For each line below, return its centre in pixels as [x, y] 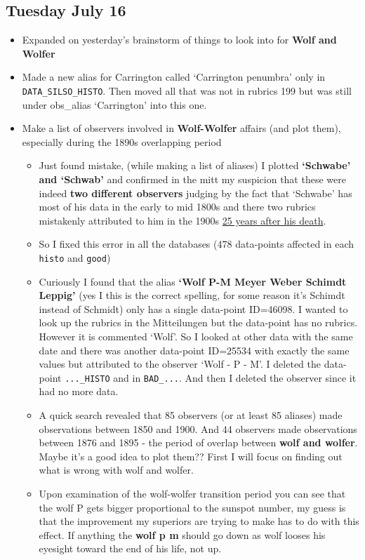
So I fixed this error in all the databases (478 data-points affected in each [196, 244]
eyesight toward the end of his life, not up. [130, 548]
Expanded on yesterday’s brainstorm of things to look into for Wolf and [179, 40]
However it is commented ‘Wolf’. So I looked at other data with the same [196, 336]
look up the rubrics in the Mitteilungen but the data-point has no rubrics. [198, 322]
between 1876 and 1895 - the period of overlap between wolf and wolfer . [198, 442]
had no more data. [79, 391]
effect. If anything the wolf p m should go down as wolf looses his [182, 534]
